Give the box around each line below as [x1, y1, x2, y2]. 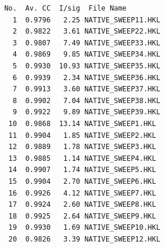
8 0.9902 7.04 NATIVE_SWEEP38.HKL [12, 96, 161, 105]
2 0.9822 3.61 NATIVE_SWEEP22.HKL [12, 27, 161, 36]
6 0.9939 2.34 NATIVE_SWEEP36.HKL [12, 73, 161, 82]
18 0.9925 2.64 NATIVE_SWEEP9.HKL [8, 211, 156, 220]
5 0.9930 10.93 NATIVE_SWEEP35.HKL [12, 61, 161, 70]
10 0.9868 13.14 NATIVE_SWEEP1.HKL [8, 119, 156, 128]
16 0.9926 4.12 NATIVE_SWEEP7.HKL [8, 189, 156, 197]
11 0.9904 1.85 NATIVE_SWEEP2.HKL [8, 131, 156, 140]
